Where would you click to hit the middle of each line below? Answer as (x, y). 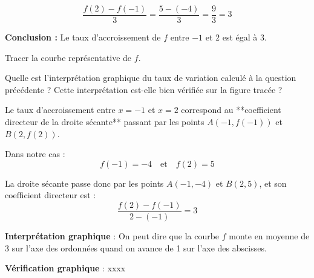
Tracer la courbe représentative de (68, 57)
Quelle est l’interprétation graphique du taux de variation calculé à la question (151, 78)
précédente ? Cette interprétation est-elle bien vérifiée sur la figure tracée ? (144, 89)
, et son (273, 183)
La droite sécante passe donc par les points (84, 183)
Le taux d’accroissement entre (60, 110)
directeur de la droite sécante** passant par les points (105, 122)
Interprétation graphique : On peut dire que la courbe (112, 236)
